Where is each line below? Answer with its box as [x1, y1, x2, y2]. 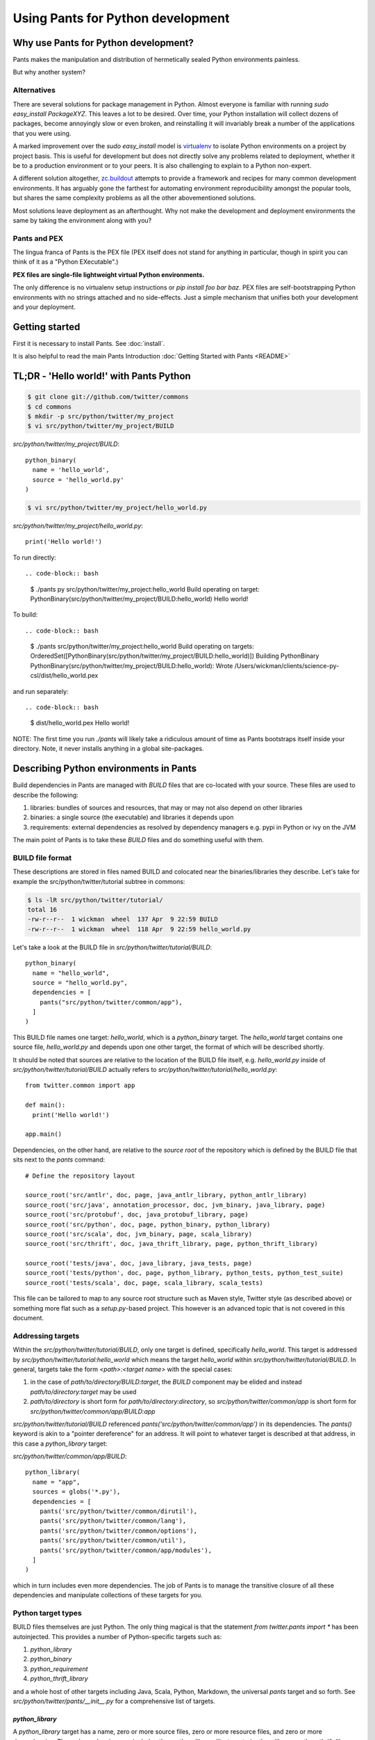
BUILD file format [12, 853, 72, 862]
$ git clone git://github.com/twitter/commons [27, 393, 189, 401]
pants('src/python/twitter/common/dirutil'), [39, 1508, 198, 1515]
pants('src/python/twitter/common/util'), [39, 1537, 187, 1544]
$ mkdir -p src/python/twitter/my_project [27, 413, 174, 420]
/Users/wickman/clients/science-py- [234, 661, 340, 670]
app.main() [25, 1130, 62, 1138]
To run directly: [12, 553, 57, 562]
